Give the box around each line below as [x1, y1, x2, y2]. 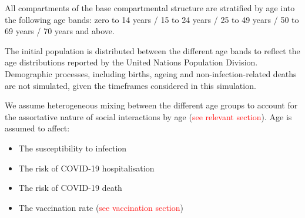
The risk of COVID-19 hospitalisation [18, 161, 155, 174]
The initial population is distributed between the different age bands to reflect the [5, 44, 300, 57]
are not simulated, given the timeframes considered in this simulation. [5, 79, 256, 91]
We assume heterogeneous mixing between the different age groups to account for [5, 99, 298, 111]
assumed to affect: [5, 122, 70, 134]
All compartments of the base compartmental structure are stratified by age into [5, 2, 295, 14]
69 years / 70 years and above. [5, 25, 115, 37]
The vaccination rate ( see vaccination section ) [18, 201, 183, 213]
